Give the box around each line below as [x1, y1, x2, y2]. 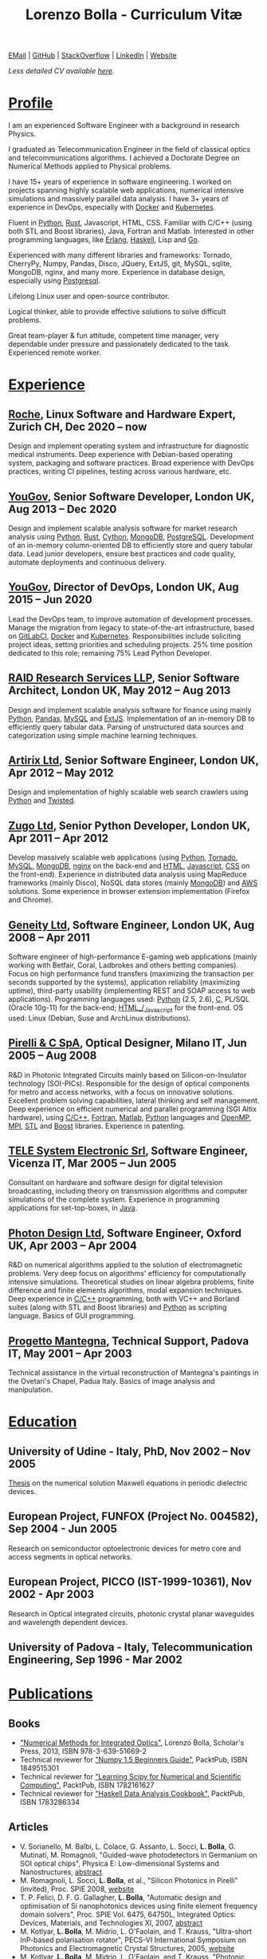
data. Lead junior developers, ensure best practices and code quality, [8, 549, 237, 558]
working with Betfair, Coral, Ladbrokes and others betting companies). [8, 960, 239, 970]
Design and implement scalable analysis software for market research [8, 523, 238, 533]
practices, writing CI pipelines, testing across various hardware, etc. [8, 467, 232, 476]
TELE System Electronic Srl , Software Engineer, [8, 1144, 249, 1158]
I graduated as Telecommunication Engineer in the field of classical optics [8, 145, 251, 154]
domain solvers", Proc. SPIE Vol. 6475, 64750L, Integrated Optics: [19, 1909, 237, 1919]
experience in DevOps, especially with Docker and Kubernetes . [8, 202, 216, 213]
